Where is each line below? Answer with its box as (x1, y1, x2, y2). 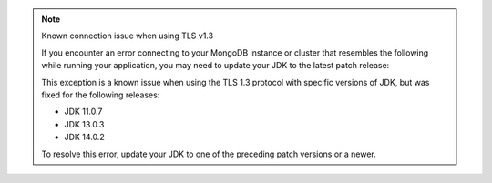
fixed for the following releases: (41, 89, 160, 100)
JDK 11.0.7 (64, 106, 103, 117)
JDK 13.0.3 (64, 118, 105, 129)
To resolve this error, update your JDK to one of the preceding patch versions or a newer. (41, 148, 377, 159)
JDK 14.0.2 (64, 132, 105, 143)
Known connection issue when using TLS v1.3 (41, 30, 214, 41)
